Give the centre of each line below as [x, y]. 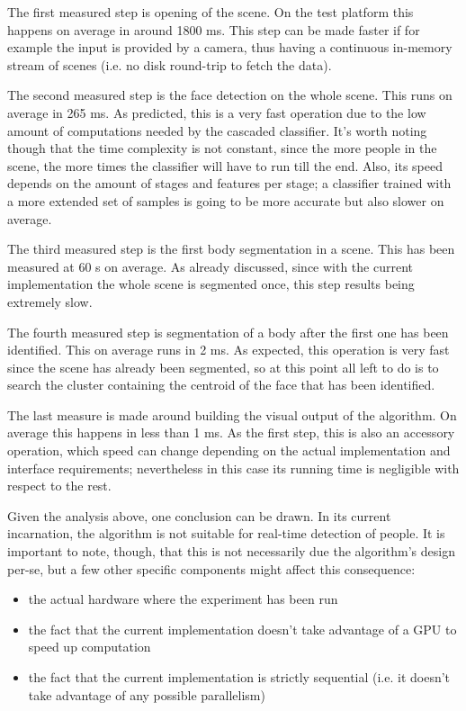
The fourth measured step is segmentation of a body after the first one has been [228, 332]
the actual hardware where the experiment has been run [183, 599]
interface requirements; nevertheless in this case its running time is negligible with [233, 468]
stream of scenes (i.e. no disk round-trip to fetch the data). [170, 64]
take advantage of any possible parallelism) [147, 694]
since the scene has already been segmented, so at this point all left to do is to [223, 367]
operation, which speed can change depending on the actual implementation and [229, 450]
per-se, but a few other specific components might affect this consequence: [211, 568]
